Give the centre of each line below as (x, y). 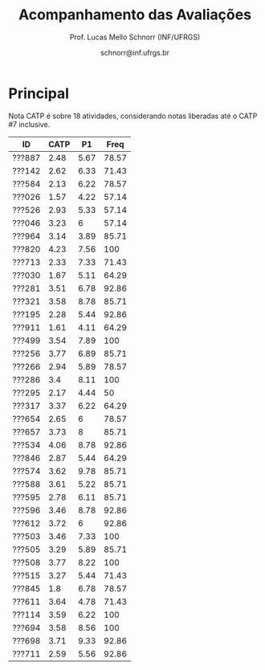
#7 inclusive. (29, 124)
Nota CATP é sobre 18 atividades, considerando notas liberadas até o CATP (133, 116)
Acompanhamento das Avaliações (135, 15)
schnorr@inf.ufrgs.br (135, 52)
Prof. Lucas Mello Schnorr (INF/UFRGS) (135, 37)
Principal (39, 93)
